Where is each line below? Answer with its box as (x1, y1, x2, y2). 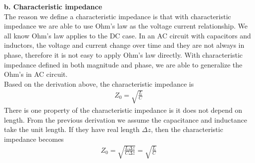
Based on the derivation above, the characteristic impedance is (4, 78, 194, 89)
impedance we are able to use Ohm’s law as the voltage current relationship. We (4, 21, 248, 31)
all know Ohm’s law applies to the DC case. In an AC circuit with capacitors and (4, 30, 251, 40)
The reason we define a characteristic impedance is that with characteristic (4, 11, 231, 21)
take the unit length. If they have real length (4, 124, 140, 134)
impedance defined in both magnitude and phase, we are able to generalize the (4, 59, 243, 69)
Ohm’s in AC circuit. (4, 69, 68, 79)
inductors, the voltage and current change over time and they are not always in (4, 40, 245, 50)
